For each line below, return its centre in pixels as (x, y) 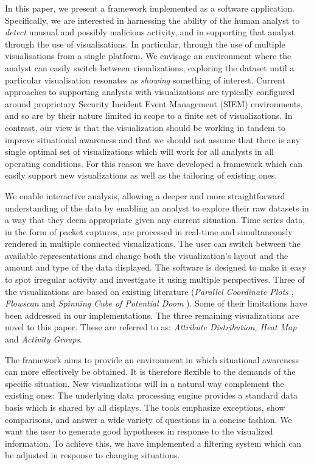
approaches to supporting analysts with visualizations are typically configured (150, 92)
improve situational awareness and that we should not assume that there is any (153, 139)
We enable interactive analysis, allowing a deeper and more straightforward (145, 195)
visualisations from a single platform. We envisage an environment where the (148, 56)
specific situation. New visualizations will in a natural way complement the (145, 383)
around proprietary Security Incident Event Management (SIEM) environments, (154, 103)
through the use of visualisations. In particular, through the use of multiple (145, 44)
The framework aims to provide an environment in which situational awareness (152, 359)
